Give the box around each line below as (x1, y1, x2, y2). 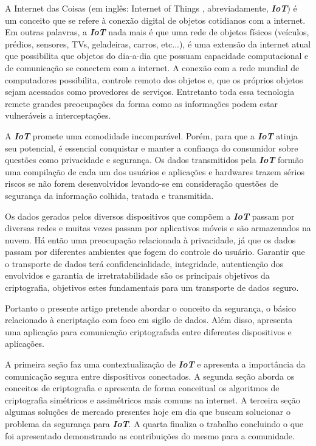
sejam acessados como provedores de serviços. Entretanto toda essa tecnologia (5, 85, 295, 98)
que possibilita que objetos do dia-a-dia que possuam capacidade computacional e (5, 49, 309, 62)
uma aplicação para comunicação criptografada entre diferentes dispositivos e (5, 325, 292, 338)
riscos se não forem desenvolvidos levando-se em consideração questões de (5, 177, 278, 190)
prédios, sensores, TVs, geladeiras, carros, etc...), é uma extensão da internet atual (5, 37, 311, 50)
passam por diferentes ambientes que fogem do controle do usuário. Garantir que (5, 245, 305, 258)
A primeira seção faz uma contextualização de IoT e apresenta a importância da (5, 358, 306, 371)
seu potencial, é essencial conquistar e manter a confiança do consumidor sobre (5, 141, 298, 154)
